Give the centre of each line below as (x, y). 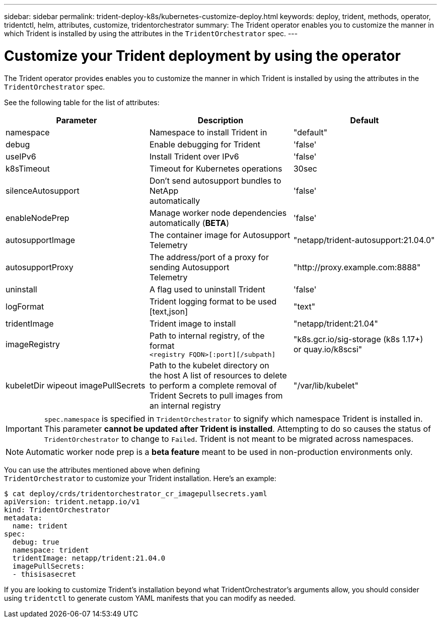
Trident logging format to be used (213, 301)
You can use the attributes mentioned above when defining (102, 470)
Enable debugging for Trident (205, 144)
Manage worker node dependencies (218, 213)
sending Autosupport (189, 267)
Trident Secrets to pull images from (216, 395)
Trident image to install (193, 323)
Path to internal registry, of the (207, 335)
